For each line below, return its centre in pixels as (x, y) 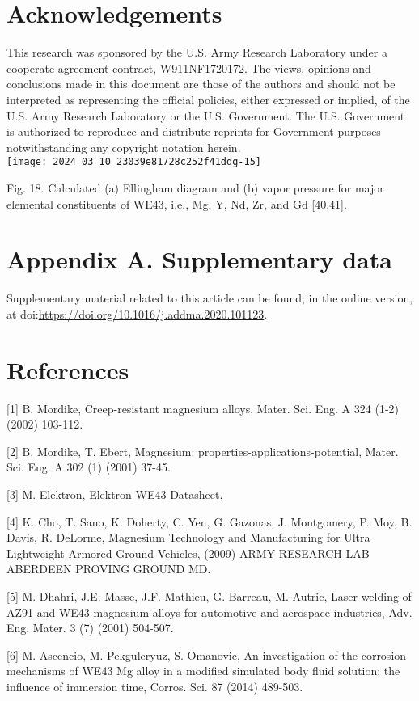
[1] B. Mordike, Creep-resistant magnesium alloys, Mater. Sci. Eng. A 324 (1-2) (203, 408)
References (68, 369)
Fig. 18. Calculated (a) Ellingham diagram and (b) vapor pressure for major (195, 187)
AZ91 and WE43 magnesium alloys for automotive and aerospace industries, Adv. (209, 612)
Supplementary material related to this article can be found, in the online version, (210, 298)
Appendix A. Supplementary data (199, 259)
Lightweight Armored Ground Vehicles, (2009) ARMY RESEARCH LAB (188, 553)
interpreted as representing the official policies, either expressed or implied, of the (208, 99)
